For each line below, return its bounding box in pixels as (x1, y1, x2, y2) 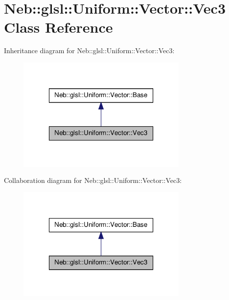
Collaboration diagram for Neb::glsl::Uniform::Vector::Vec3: (4, 175, 182, 185)
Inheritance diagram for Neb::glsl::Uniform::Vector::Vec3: (4, 45, 175, 56)
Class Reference (4, 17, 113, 37)
